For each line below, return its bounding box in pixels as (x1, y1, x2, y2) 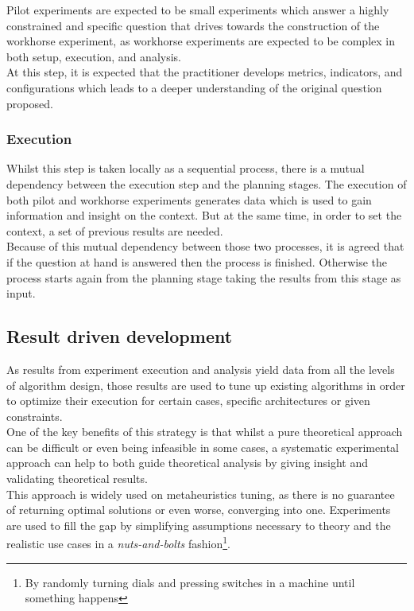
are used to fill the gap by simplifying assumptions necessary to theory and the (6, 516, 391, 533)
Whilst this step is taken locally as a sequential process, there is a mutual (6, 160, 365, 177)
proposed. (6, 95, 53, 111)
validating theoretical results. (6, 470, 148, 487)
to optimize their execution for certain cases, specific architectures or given (6, 392, 370, 409)
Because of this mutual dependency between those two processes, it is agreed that (6, 238, 404, 255)
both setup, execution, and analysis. (6, 48, 181, 64)
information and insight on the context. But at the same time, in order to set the (6, 207, 402, 224)
